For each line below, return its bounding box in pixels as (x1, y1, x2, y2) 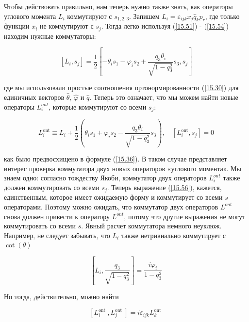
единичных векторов (4, 92, 65, 102)
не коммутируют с (40, 21, 94, 31)
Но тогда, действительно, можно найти (4, 291, 119, 301)
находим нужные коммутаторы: (4, 31, 96, 41)
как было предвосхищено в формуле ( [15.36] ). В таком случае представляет (4, 154, 227, 164)
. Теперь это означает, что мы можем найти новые (89, 92, 238, 102)
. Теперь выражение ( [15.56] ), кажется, (107, 182, 222, 192)
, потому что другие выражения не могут (124, 211, 246, 221)
